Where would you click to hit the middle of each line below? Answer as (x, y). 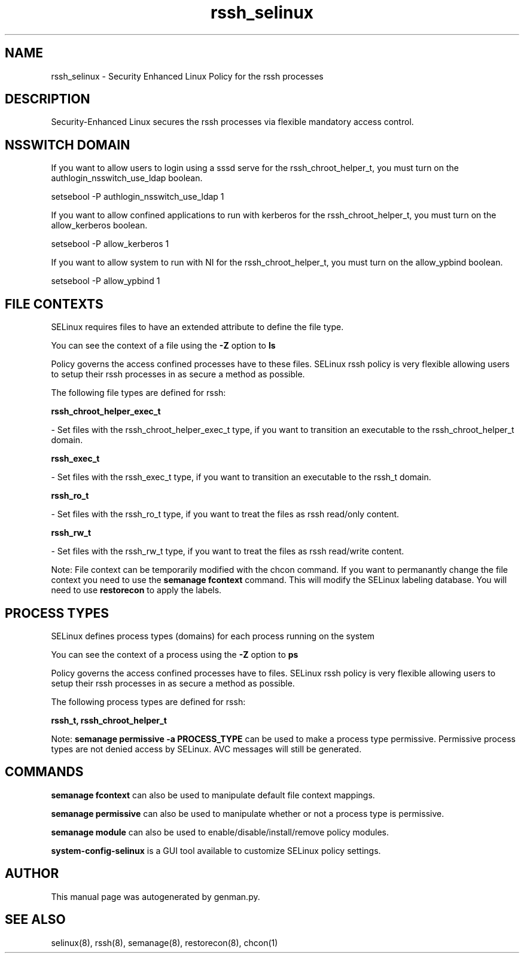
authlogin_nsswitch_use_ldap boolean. (127, 178)
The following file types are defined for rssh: (138, 393)
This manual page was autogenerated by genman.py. (156, 896)
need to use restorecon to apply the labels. (136, 590)
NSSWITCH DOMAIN (68, 145)
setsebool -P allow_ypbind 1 (106, 281)
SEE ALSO (35, 920)
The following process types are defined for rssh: (148, 701)
